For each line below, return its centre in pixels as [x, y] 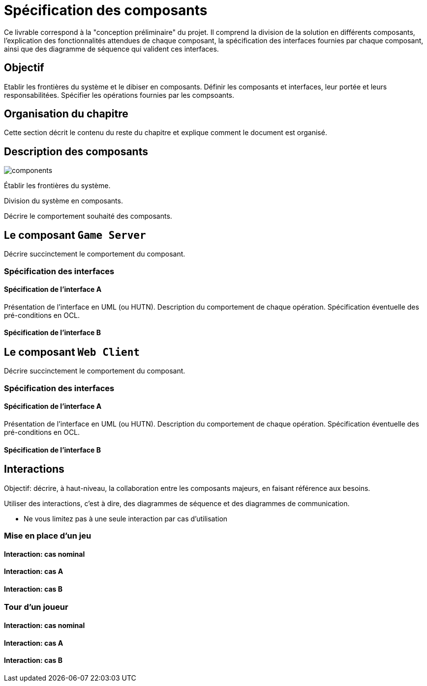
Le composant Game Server [75, 235]
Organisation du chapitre [66, 114]
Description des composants [76, 151]
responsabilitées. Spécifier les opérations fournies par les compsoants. [119, 95]
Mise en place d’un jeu [48, 535]
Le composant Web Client [72, 352]
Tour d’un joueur [36, 607]
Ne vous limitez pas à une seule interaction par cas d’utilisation [126, 518]
